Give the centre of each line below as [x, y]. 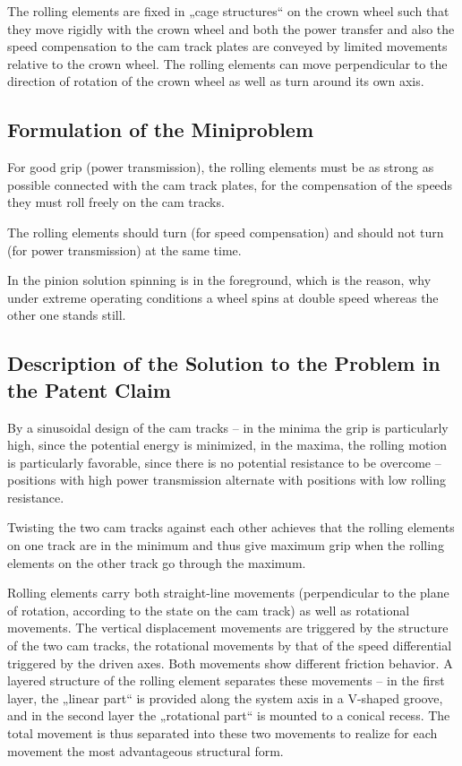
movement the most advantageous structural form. [145, 750]
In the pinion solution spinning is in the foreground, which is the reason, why [219, 280]
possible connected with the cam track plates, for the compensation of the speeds [230, 184]
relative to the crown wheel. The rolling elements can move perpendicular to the [227, 63]
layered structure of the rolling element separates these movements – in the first [226, 680]
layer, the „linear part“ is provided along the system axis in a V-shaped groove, [225, 697]
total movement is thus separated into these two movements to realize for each [222, 733]
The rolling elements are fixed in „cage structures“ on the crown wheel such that [228, 11]
